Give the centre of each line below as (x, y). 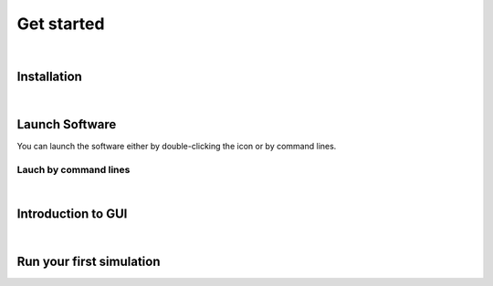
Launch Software (67, 124)
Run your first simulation (89, 262)
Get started (61, 24)
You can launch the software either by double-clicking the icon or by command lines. (177, 147)
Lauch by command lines (73, 170)
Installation (49, 77)
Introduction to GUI (72, 214)
